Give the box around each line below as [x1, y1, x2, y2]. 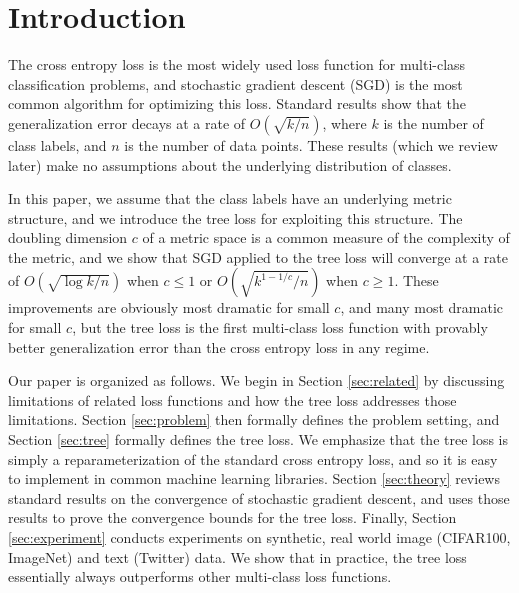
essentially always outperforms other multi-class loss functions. [8, 566, 392, 587]
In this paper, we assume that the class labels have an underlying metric [8, 188, 452, 209]
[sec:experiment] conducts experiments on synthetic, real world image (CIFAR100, [8, 527, 511, 547]
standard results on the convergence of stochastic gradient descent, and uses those [8, 487, 510, 508]
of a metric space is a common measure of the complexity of [142, 227, 510, 248]
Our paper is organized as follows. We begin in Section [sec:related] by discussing [8, 370, 505, 391]
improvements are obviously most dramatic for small [8, 297, 330, 318]
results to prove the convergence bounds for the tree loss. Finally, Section [8, 507, 457, 528]
